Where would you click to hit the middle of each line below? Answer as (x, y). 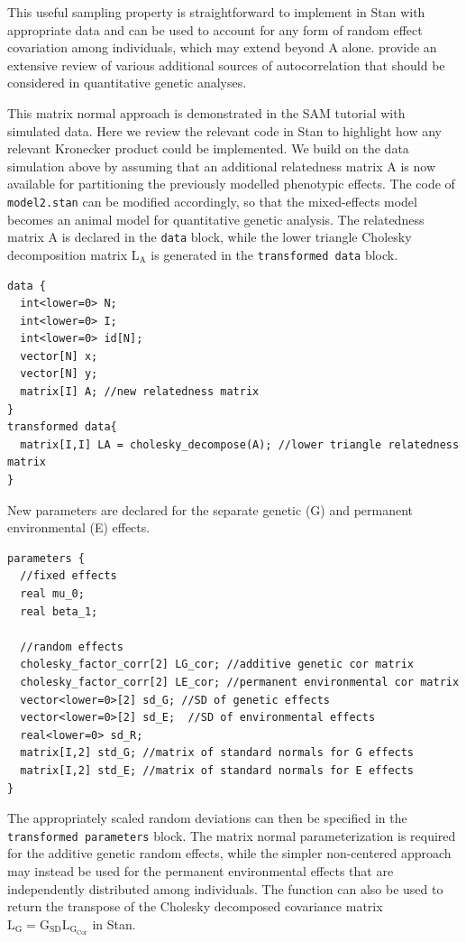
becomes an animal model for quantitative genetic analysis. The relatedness (216, 219)
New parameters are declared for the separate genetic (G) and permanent (210, 509)
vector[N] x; (59, 356)
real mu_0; (52, 594)
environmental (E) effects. (79, 527)
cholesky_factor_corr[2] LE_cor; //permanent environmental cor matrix (240, 682)
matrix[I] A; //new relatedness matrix (140, 392)
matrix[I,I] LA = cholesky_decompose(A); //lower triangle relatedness (240, 444)
